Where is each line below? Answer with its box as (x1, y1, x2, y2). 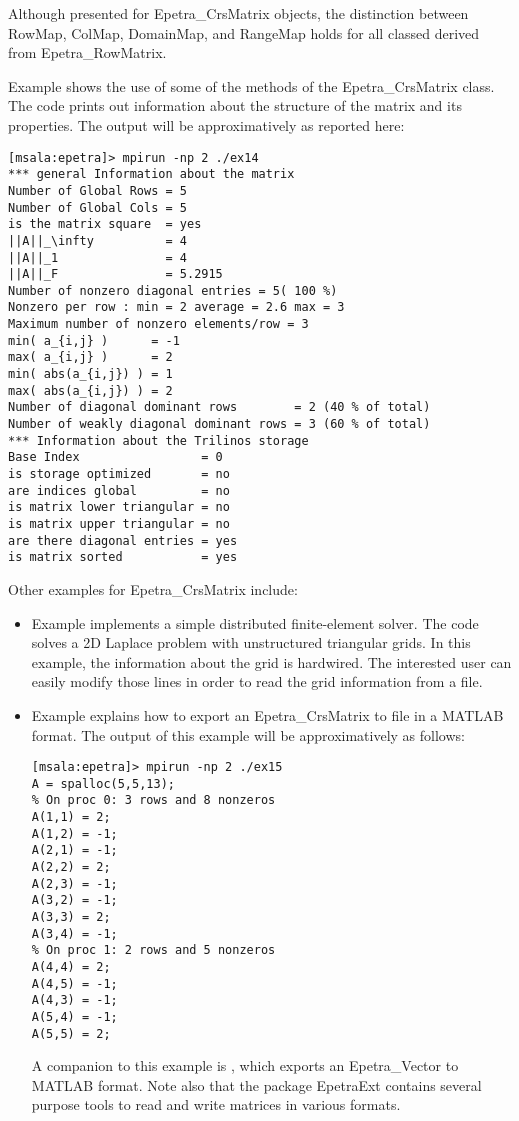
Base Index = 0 (8, 450, 223, 465)
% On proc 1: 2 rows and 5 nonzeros (31, 943, 276, 958)
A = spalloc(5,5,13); (31, 776, 175, 791)
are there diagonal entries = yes (8, 533, 238, 548)
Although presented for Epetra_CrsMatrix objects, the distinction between (8, 3, 469, 23)
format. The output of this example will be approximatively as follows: (31, 724, 465, 745)
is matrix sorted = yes (8, 550, 238, 565)
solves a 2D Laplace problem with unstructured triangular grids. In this (31, 632, 471, 653)
